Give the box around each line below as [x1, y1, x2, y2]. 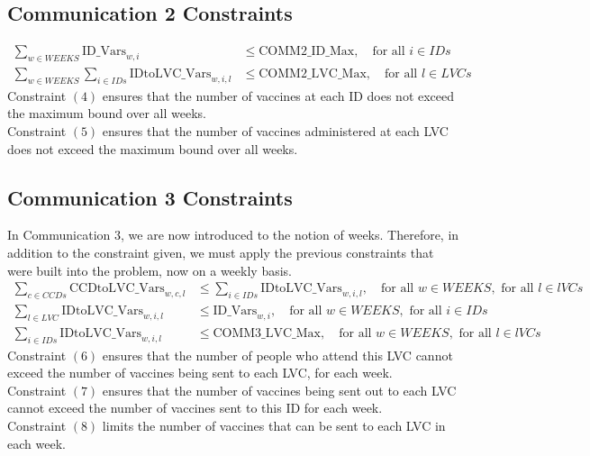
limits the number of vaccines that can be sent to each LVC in [102, 416, 446, 435]
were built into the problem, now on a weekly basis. [7, 260, 292, 279]
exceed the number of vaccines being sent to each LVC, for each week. [7, 363, 393, 382]
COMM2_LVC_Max [259, 68, 367, 81]
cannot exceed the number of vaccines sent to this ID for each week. [7, 398, 383, 417]
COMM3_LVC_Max [213, 326, 321, 340]
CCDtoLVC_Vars [68, 282, 165, 296]
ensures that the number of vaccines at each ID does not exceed [102, 86, 455, 105]
